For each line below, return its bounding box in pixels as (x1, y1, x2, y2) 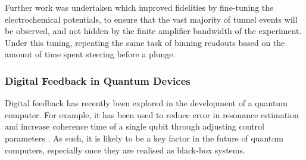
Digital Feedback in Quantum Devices (5, 73, 191, 88)
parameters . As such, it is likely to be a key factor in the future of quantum (5, 131, 283, 144)
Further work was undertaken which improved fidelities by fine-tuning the (5, 1, 274, 13)
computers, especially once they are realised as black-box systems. (5, 143, 245, 156)
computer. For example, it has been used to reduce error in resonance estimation (5, 108, 299, 121)
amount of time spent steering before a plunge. (5, 48, 176, 60)
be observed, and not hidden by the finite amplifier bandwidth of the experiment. (5, 24, 302, 37)
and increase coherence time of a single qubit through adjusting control (5, 120, 264, 133)
